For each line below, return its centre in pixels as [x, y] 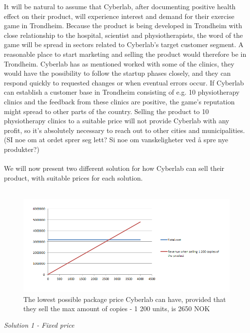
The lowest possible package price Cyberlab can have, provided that [125, 299]
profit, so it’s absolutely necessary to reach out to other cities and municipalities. [125, 130]
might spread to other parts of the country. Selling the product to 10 [107, 111]
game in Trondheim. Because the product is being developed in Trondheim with [123, 25]
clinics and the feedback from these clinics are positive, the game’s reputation [119, 101]
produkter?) [22, 149]
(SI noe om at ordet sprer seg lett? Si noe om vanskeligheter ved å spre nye [116, 140]
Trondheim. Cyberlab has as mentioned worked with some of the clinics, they [119, 63]
